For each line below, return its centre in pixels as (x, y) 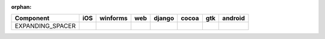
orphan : (21, 7)
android (234, 18)
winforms (113, 18)
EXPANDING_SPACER (45, 26)
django (164, 18)
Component (32, 18)
